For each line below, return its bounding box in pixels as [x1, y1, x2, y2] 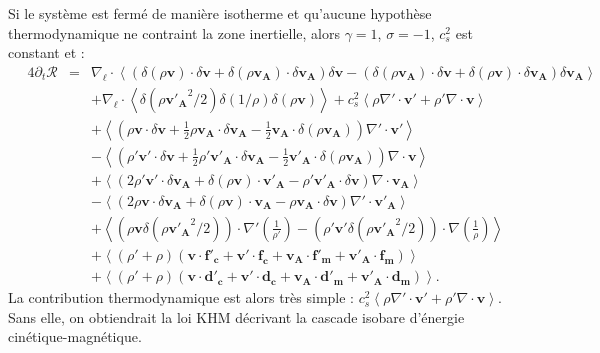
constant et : [8, 42, 85, 63]
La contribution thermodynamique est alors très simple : [8, 287, 354, 308]
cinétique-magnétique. [8, 326, 142, 347]
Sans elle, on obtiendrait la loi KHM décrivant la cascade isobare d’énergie [8, 306, 465, 327]
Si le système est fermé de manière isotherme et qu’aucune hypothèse [8, 3, 432, 23]
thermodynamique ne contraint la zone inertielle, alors [8, 22, 340, 43]
